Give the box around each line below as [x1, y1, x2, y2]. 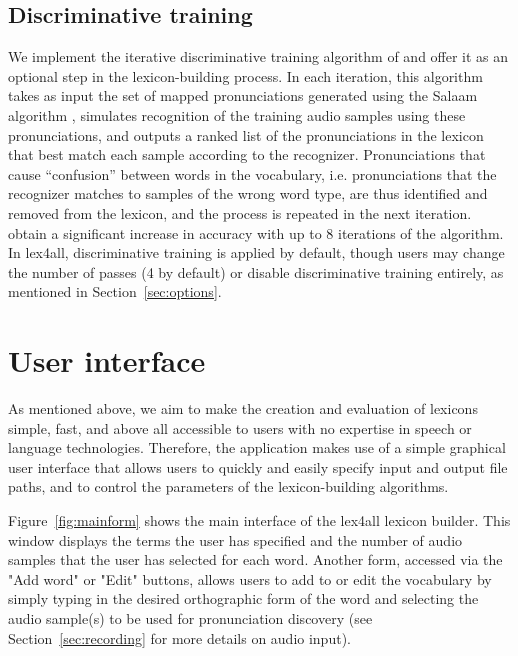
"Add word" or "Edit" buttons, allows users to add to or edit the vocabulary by [8, 568, 492, 589]
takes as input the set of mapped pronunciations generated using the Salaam [8, 85, 478, 106]
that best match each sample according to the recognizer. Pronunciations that [8, 144, 486, 165]
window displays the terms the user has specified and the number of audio [8, 529, 463, 550]
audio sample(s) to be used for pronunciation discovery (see [8, 607, 373, 628]
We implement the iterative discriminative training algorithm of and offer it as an [8, 46, 509, 67]
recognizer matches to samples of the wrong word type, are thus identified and [8, 183, 488, 204]
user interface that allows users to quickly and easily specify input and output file [8, 456, 508, 477]
